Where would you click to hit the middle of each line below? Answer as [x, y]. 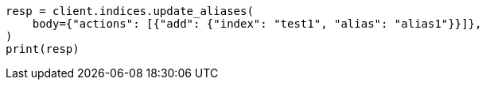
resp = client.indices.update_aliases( [130, 11]
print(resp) [43, 49]
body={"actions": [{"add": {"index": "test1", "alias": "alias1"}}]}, [257, 24]
